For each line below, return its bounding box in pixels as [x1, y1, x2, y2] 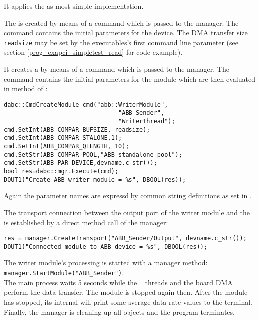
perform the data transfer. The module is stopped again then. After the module [4, 287, 248, 297]
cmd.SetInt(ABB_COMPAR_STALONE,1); [4, 134, 122, 142]
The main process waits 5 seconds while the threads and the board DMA [4, 277, 233, 287]
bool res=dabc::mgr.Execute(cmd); [4, 168, 119, 175]
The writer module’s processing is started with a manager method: [4, 257, 208, 268]
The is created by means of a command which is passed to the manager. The [4, 17, 239, 28]
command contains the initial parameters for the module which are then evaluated [4, 73, 255, 84]
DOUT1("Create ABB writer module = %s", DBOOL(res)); [4, 176, 186, 183]
